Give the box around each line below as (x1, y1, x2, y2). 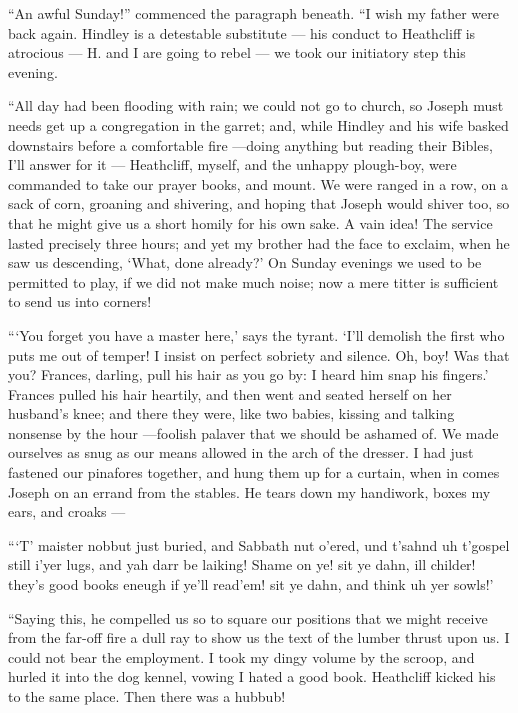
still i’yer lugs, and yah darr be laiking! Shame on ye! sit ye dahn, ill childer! (8, 554, 476, 575)
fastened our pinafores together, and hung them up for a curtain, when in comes (8, 462, 500, 483)
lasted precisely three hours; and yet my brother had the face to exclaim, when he (8, 232, 510, 253)
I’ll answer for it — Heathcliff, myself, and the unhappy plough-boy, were (8, 154, 457, 175)
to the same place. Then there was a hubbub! (8, 686, 286, 706)
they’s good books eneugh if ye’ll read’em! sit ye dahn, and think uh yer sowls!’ (8, 574, 494, 595)
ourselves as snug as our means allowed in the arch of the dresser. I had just (8, 442, 474, 463)
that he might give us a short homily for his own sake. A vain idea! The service (8, 212, 493, 233)
